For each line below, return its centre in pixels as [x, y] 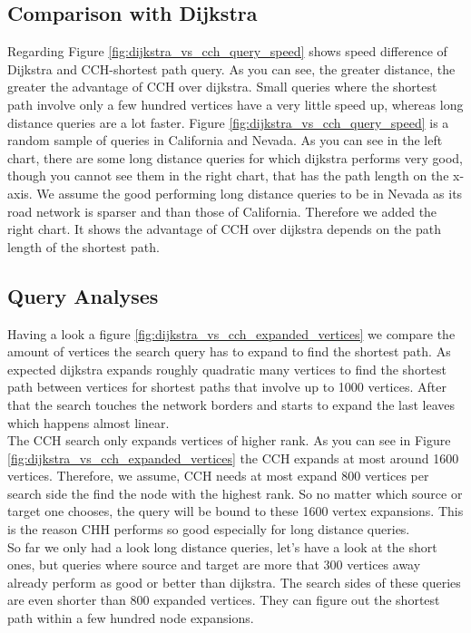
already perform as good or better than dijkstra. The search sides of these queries [234, 582]
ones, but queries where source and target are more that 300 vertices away [214, 565]
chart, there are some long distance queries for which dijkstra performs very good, [235, 157]
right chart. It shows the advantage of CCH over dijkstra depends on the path [225, 229]
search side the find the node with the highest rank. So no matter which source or [235, 493]
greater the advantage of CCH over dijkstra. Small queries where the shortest [222, 87]
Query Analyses [83, 295]
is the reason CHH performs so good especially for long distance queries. [209, 529]
